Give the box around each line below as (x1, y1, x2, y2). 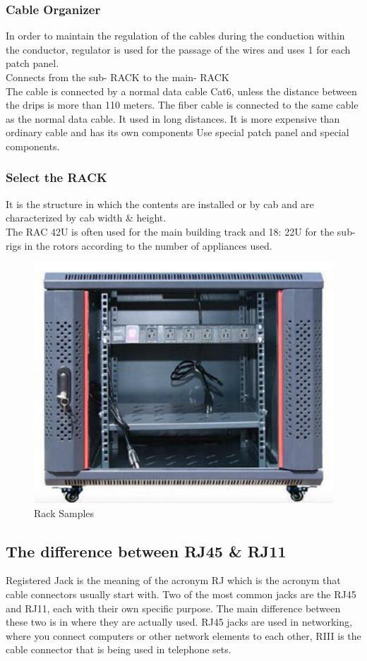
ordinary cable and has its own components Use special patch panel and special (6, 125, 349, 140)
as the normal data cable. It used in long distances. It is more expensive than (6, 111, 340, 126)
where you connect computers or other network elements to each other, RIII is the (6, 628, 361, 643)
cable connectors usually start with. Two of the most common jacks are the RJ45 (6, 586, 356, 601)
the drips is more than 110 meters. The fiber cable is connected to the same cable (6, 97, 359, 112)
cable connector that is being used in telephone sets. (6, 642, 231, 657)
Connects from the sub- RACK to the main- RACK (6, 70, 229, 84)
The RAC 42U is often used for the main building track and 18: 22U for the (6, 224, 335, 238)
